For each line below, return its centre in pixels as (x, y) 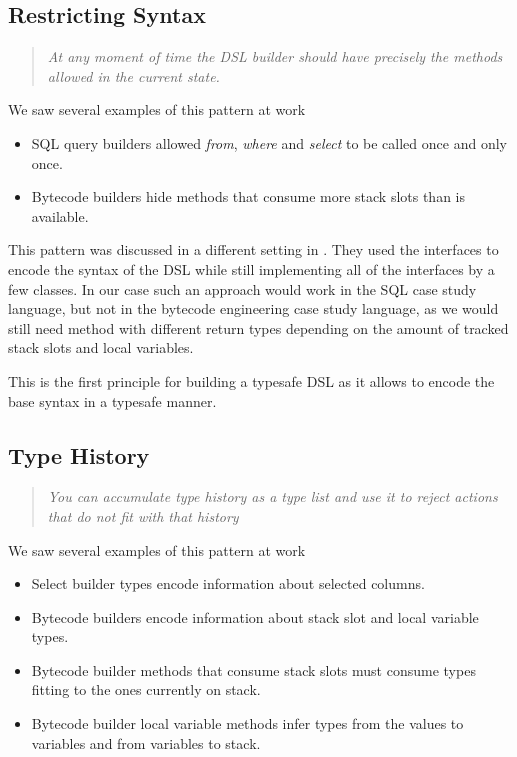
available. (60, 215)
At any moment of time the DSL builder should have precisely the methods (275, 56)
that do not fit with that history (143, 515)
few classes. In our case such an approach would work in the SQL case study (242, 288)
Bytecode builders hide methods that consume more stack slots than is (248, 196)
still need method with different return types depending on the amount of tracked (258, 327)
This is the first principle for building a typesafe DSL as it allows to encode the (251, 380)
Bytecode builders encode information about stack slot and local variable (255, 616)
